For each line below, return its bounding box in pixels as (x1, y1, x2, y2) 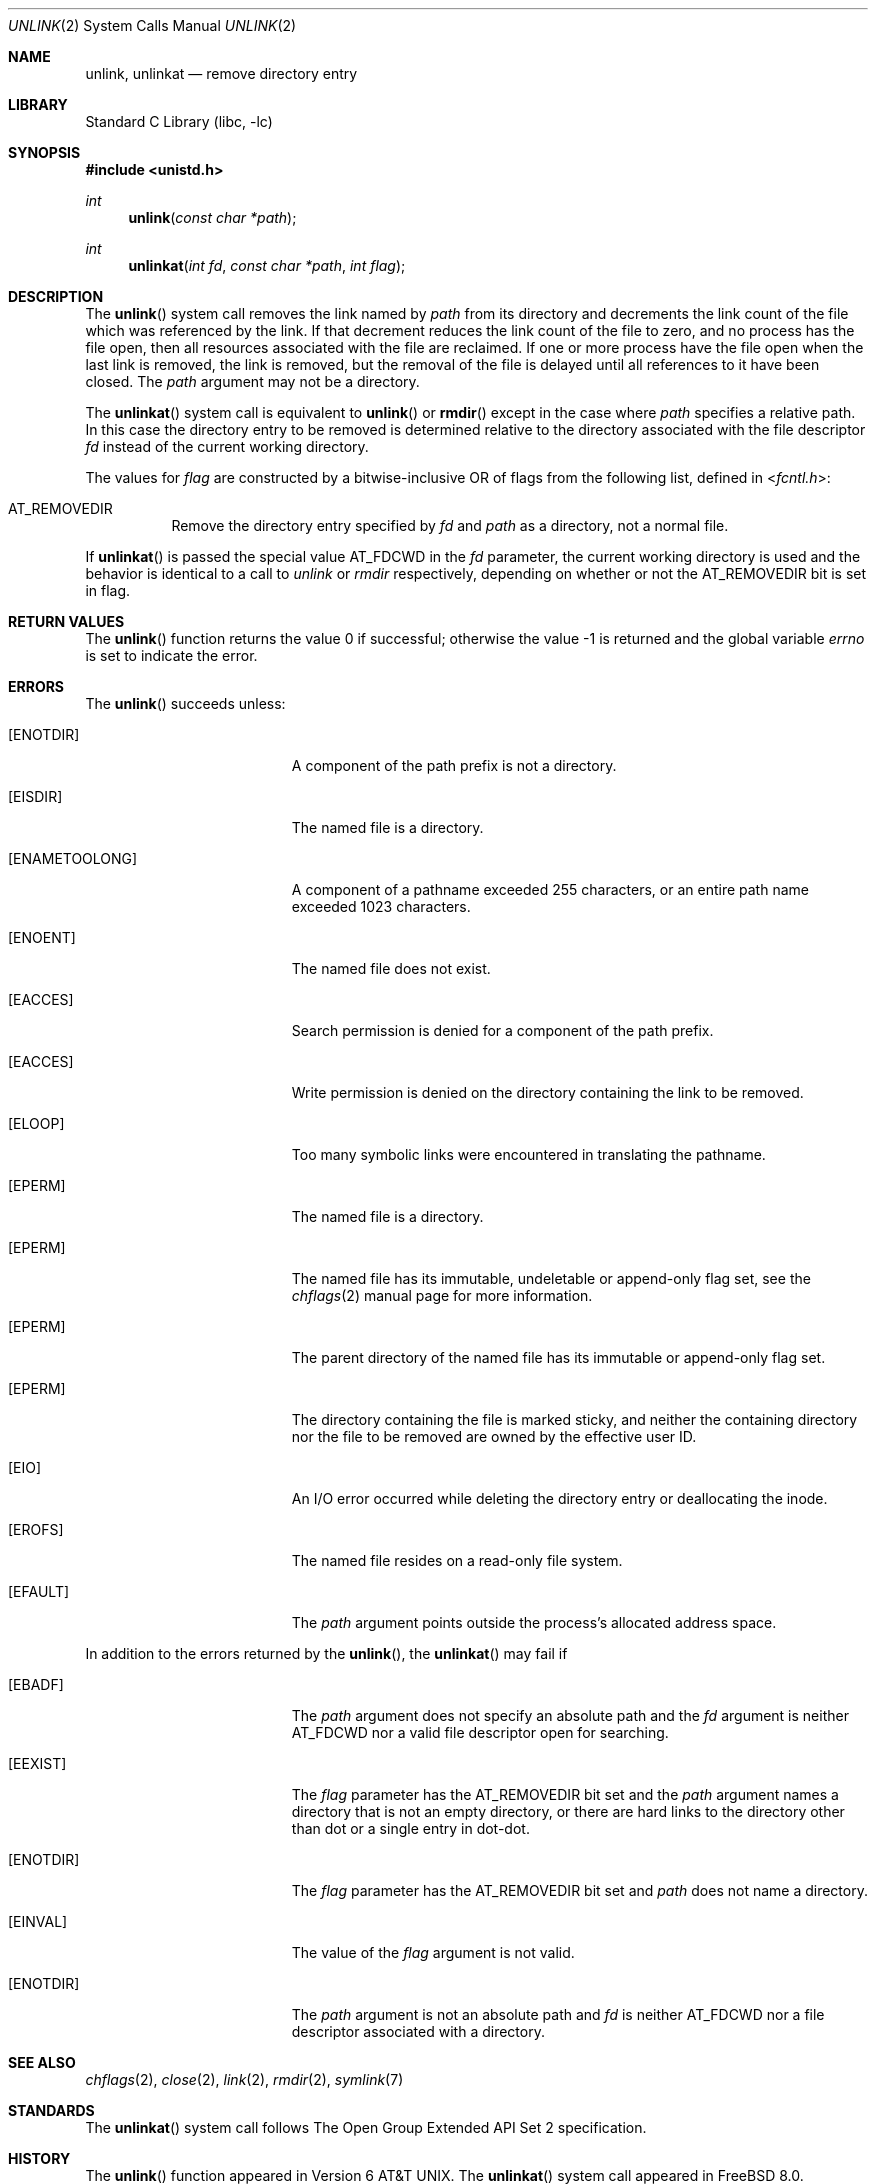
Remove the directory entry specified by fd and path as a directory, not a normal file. (171, 517, 729, 534)
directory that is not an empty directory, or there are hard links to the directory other (291, 1803, 845, 1820)
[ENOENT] (8, 929, 76, 946)
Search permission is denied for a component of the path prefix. (291, 1022, 714, 1039)
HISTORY (8, 2150, 71, 2167)
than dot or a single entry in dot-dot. (291, 1820, 530, 1837)
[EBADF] (8, 1676, 64, 1693)
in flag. (85, 582, 131, 599)
